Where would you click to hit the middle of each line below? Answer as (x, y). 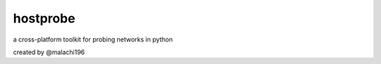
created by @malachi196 (49, 52)
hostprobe (44, 18)
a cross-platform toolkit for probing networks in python (93, 39)
